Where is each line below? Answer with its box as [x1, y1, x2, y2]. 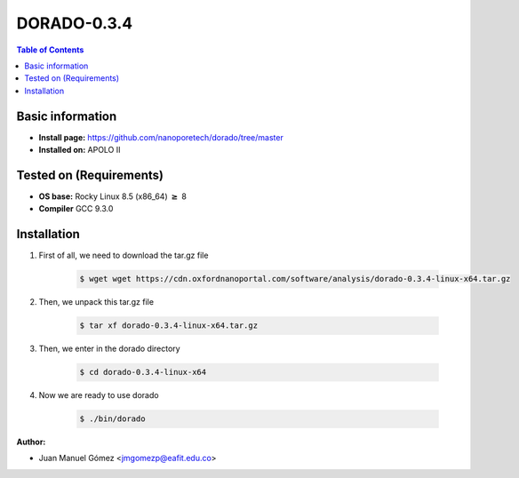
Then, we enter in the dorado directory [38, 343, 181, 355]
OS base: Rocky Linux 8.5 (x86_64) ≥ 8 [38, 191, 187, 202]
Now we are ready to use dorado [38, 390, 159, 401]
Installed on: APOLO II [38, 145, 121, 155]
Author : [16, 436, 46, 448]
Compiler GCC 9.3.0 [38, 203, 114, 214]
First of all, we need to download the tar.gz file [38, 250, 209, 261]
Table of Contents [16, 44, 84, 55]
